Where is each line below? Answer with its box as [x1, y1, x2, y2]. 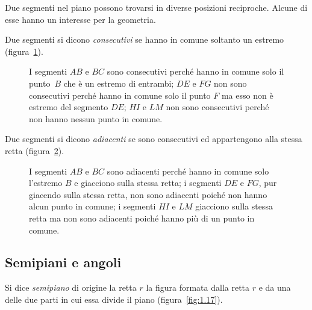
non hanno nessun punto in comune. [29, 112, 163, 125]
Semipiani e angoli [5, 253, 122, 271]
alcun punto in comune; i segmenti [29, 200, 156, 212]
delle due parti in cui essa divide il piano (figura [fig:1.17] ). [5, 293, 223, 305]
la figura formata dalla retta [146, 281, 250, 294]
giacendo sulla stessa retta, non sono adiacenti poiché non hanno [29, 188, 267, 200]
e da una [258, 281, 291, 294]
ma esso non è [221, 88, 273, 101]
